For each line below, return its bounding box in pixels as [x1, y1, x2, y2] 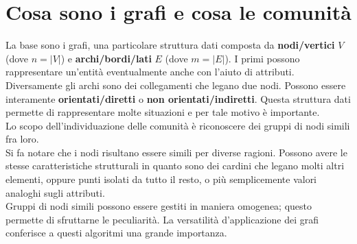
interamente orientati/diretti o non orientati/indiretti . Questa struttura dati [5, 91, 351, 106]
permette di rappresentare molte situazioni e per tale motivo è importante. [5, 105, 320, 119]
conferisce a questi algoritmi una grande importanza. [5, 225, 227, 240]
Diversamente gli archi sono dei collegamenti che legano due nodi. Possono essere [5, 77, 346, 92]
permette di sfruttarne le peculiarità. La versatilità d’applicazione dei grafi [5, 212, 319, 226]
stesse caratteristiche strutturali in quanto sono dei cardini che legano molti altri [5, 158, 345, 173]
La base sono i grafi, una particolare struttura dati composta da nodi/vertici [5, 38, 335, 52]
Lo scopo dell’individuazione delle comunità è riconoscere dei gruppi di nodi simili [5, 118, 350, 132]
